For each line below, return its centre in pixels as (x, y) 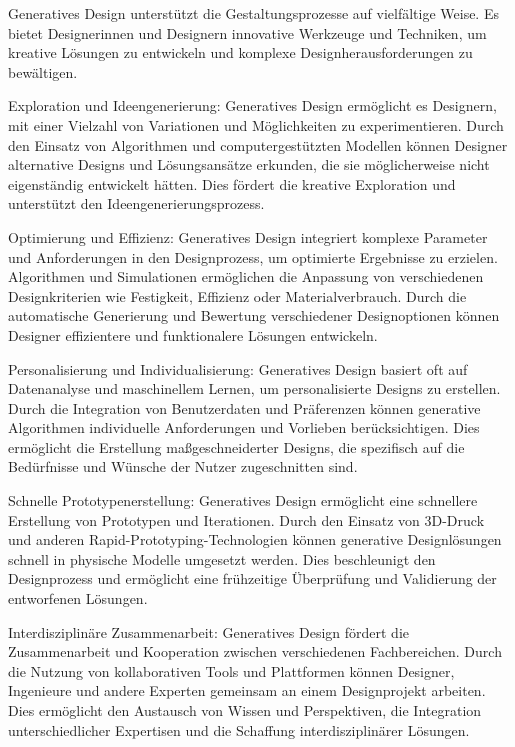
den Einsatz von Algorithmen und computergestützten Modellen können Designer (258, 144)
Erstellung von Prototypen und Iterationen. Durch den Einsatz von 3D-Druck (246, 519)
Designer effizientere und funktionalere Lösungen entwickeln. (193, 334)
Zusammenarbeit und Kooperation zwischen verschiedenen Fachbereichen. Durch (255, 651)
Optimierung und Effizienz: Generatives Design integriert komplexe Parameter (248, 236)
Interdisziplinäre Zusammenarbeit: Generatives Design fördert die (209, 631)
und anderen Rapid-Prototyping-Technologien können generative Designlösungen (255, 539)
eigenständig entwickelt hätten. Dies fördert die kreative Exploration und (232, 183)
